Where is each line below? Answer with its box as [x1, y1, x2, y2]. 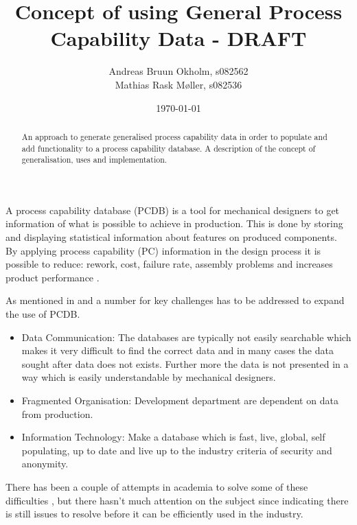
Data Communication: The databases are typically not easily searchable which [21, 329, 352, 344]
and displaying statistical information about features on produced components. [5, 230, 337, 244]
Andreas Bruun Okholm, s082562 [108, 64, 249, 78]
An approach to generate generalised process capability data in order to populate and [21, 130, 327, 142]
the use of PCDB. [5, 307, 80, 321]
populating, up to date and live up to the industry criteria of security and [21, 443, 332, 457]
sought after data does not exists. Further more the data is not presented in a [21, 356, 349, 371]
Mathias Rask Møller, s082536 [115, 77, 242, 91]
